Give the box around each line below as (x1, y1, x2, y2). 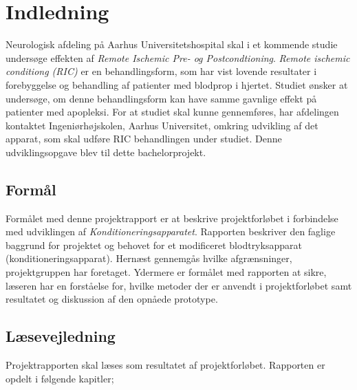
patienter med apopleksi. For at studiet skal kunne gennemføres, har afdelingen (6, 105, 339, 119)
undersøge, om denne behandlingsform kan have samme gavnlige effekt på (6, 91, 317, 105)
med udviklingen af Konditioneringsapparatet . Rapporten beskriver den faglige (6, 224, 336, 239)
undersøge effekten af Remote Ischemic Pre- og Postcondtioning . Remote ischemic (6, 50, 350, 65)
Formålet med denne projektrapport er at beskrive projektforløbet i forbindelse (6, 210, 338, 225)
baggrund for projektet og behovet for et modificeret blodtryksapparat (6, 237, 302, 252)
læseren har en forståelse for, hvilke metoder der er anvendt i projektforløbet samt (6, 278, 352, 292)
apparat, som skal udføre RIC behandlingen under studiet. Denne (6, 131, 282, 146)
